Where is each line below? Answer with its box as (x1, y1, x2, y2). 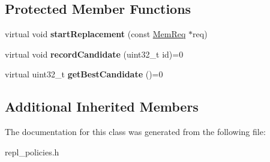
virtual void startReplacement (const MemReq (5, 28, 186, 40)
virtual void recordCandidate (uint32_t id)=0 (5, 47, 184, 60)
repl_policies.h (5, 145, 59, 158)
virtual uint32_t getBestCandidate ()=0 (5, 68, 163, 80)
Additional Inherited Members (5, 97, 199, 116)
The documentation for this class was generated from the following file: (5, 125, 266, 138)
